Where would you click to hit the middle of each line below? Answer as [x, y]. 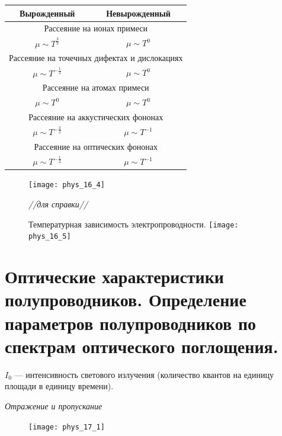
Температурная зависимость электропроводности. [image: [134, 224]
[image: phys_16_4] [67, 185]
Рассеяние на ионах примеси [96, 28]
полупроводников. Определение [126, 299]
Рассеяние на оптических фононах [96, 147]
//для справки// [58, 204]
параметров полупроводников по [131, 323]
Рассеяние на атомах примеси [96, 87]
